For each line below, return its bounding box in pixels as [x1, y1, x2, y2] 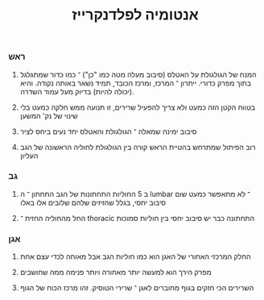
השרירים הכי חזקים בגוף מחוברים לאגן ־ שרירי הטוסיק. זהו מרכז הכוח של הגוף [19, 283, 254, 293]
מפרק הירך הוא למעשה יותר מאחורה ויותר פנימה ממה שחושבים [19, 268, 212, 277]
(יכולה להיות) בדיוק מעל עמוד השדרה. [19, 86, 134, 96]
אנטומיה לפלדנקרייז [72, 6, 199, 24]
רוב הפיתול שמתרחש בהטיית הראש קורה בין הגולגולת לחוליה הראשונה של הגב [19, 142, 256, 152]
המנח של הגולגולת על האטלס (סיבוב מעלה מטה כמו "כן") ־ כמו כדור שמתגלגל [19, 69, 257, 79]
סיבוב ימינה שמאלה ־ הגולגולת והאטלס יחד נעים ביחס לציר [19, 127, 197, 136]
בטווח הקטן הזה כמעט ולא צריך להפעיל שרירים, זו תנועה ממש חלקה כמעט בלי [19, 102, 256, 112]
